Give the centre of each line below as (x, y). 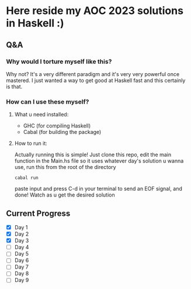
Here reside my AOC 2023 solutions (95, 11)
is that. (14, 87)
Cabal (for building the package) (62, 132)
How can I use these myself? (48, 102)
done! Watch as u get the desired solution (65, 195)
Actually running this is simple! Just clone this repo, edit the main (93, 155)
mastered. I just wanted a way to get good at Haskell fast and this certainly (96, 80)
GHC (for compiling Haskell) (57, 126)
